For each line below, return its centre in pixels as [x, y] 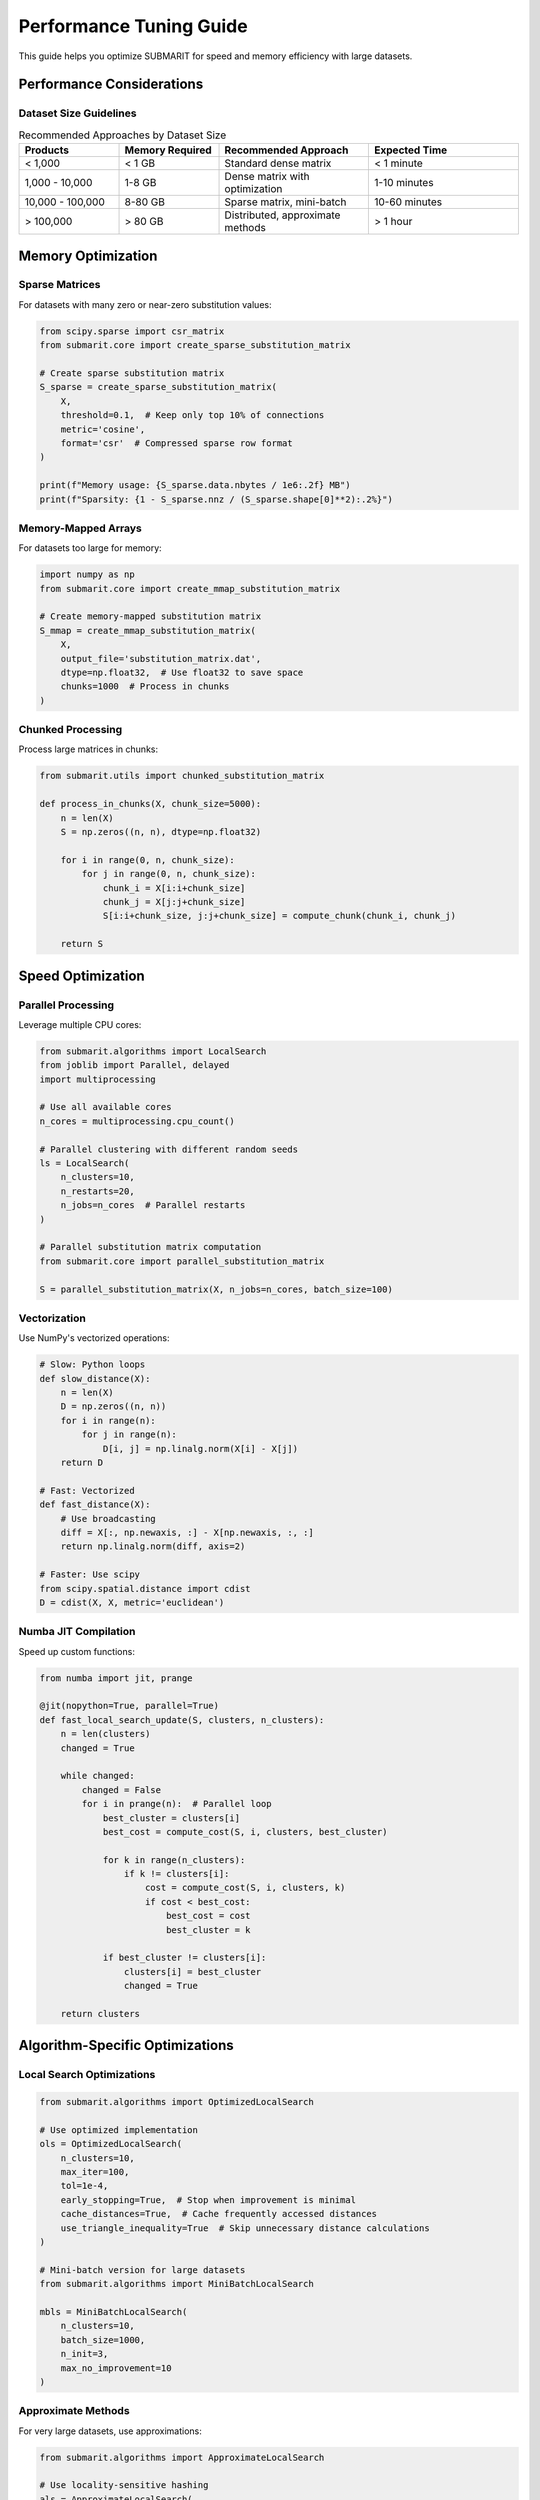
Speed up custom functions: [76, 1651]
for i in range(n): [108, 1420]
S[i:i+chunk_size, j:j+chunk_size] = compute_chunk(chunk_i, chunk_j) [279, 916]
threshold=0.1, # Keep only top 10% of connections [192, 415]
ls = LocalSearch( [84, 1163]
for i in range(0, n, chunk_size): [147, 859]
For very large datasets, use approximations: [110, 2431]
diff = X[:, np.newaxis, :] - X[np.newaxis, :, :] [187, 1532]
